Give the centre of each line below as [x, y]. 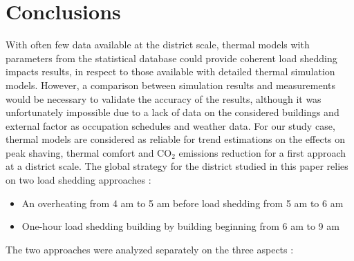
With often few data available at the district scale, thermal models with [158, 45]
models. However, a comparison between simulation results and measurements [171, 85]
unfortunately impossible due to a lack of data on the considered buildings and [173, 112]
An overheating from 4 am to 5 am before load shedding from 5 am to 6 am [183, 203]
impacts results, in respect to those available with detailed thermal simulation [170, 71]
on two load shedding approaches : [78, 180]
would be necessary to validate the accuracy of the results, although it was [164, 98]
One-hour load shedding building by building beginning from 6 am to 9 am [180, 226]
